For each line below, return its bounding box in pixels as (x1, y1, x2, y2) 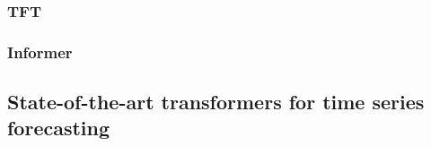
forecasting (7, 114, 110, 142)
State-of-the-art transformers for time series (7, 88, 425, 116)
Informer (7, 40, 73, 63)
